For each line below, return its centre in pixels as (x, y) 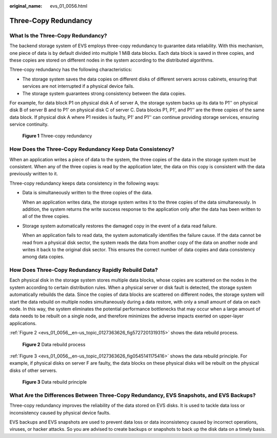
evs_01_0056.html (68, 6)
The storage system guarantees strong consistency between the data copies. (104, 93)
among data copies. (43, 257)
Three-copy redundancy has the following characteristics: (71, 70)
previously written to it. (34, 174)
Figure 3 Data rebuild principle (55, 382)
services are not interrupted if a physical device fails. (78, 86)
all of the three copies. (46, 216)
